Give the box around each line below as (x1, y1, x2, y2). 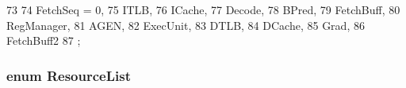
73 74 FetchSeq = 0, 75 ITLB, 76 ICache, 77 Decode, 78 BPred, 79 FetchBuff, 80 (6, 2, 400, 17)
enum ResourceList (6, 65, 131, 85)
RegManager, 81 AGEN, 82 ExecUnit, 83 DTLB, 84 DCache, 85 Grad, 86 (6, 16, 365, 33)
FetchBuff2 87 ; (6, 32, 81, 49)
